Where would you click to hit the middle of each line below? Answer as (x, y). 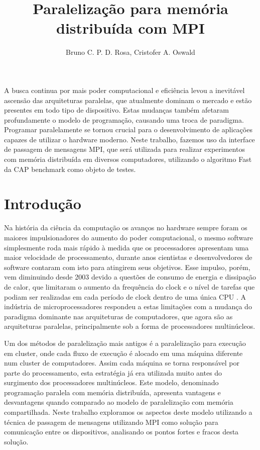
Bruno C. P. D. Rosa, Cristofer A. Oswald (131, 52)
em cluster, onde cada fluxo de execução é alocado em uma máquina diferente (123, 353)
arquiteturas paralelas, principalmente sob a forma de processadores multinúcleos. (130, 326)
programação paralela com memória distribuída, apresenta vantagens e (112, 392)
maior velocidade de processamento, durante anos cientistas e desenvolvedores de (128, 257)
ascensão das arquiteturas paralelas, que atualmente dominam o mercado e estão (128, 100)
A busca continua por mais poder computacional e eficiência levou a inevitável (124, 90)
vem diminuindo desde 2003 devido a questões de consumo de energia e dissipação (130, 277)
